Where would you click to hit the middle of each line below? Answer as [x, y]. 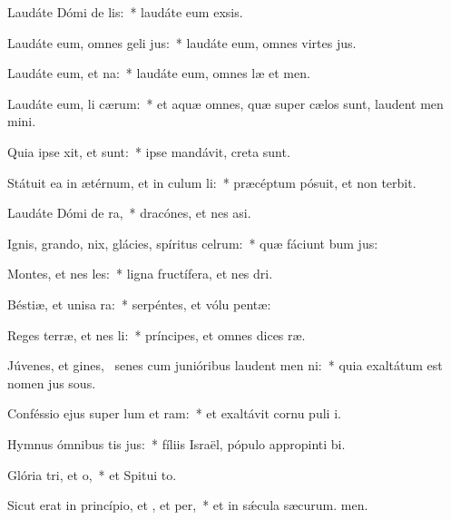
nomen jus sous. [52, 383]
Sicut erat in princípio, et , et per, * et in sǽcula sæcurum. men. [188, 505]
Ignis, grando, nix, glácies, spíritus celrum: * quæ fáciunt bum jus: [193, 243]
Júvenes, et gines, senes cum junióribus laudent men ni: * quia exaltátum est [225, 365]
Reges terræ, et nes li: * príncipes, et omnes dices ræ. [157, 334]
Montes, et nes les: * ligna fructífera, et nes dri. [140, 274]
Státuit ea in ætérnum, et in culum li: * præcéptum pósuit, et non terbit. [212, 182]
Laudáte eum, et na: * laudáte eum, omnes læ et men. [159, 73]
